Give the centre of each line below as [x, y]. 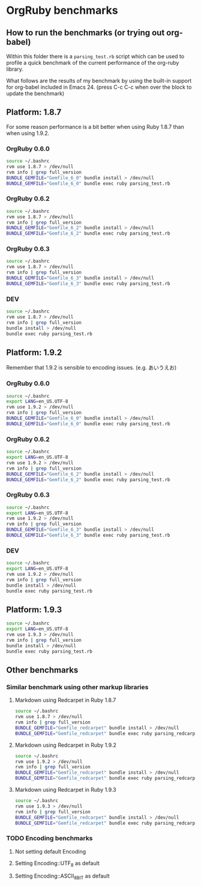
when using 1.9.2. [28, 133]
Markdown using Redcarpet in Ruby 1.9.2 [66, 745]
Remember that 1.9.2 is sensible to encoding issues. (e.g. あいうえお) [91, 368]
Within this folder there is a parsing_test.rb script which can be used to [95, 56]
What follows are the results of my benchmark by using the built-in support [99, 81]
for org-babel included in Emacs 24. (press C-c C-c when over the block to [99, 87]
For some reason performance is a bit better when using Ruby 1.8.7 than [95, 127]
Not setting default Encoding [50, 851]
